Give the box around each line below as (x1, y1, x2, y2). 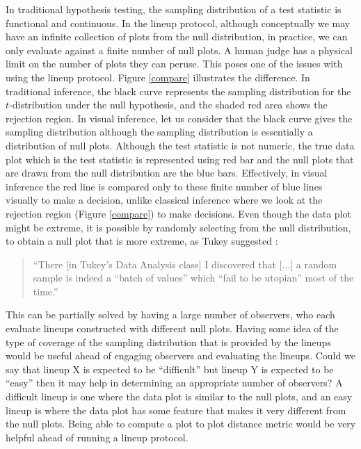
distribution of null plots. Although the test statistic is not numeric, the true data (6, 138, 355, 152)
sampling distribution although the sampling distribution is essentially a (6, 124, 313, 139)
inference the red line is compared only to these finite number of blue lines (6, 179, 323, 193)
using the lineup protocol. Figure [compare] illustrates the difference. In (6, 70, 310, 84)
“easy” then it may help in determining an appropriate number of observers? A (6, 375, 343, 390)
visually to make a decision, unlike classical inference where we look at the (6, 193, 323, 207)
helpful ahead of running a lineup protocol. (6, 430, 188, 444)
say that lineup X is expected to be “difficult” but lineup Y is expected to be (6, 361, 334, 376)
